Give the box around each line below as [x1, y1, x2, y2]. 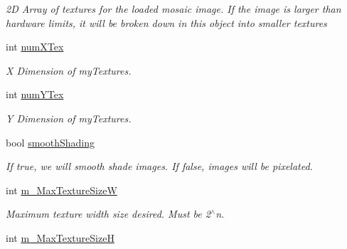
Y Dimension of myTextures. [6, 110, 132, 125]
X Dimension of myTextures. [6, 63, 132, 78]
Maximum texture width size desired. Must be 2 [6, 206, 210, 221]
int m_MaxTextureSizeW [6, 182, 117, 197]
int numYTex [6, 87, 64, 102]
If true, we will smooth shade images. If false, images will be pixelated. [6, 159, 313, 174]
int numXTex [6, 39, 64, 54]
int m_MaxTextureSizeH [6, 230, 114, 245]
